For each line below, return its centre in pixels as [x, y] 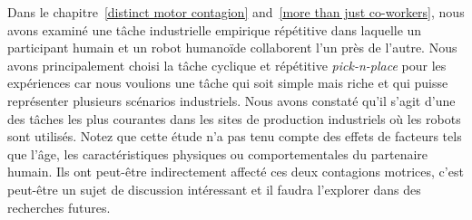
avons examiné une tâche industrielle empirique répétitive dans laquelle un [215, 29]
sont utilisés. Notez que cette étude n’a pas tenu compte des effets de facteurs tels [235, 136]
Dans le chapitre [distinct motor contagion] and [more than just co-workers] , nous [236, 12]
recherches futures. [59, 207]
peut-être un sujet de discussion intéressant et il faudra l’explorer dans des [214, 189]
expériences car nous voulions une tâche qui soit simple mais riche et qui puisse [228, 83]
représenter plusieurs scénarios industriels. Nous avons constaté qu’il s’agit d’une [231, 100]
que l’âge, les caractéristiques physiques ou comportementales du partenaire [218, 153]
